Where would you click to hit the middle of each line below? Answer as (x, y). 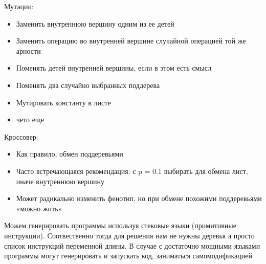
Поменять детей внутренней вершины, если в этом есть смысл (114, 68)
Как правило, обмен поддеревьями (70, 154)
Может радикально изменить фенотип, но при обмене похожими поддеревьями (139, 198)
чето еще (30, 119)
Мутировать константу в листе (63, 102)
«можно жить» (39, 208)
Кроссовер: (21, 136)
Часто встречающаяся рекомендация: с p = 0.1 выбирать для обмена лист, (132, 171)
